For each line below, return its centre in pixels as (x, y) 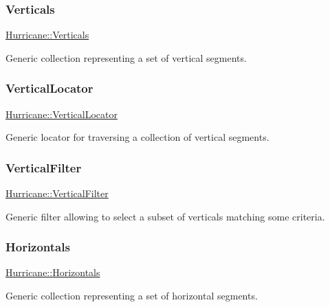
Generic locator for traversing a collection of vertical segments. (137, 137)
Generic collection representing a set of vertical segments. (126, 57)
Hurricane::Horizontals (53, 272)
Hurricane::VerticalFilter (57, 193)
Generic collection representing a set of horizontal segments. (132, 296)
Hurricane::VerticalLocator (62, 114)
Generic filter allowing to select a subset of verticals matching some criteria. (165, 216)
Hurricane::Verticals (47, 35)
